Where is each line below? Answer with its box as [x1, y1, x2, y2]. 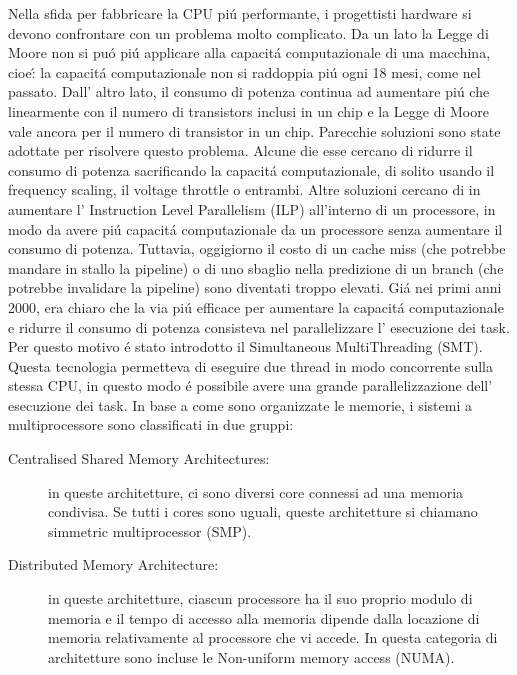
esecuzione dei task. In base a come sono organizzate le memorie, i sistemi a [8, 394, 472, 415]
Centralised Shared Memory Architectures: [8, 448, 270, 469]
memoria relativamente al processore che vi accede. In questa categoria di [48, 627, 498, 648]
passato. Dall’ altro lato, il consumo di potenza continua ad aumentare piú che [8, 81, 490, 102]
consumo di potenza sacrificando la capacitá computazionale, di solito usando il [8, 159, 495, 180]
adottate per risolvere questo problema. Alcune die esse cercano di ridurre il [8, 140, 473, 161]
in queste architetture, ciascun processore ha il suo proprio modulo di [48, 588, 473, 609]
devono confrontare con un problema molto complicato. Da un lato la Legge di [8, 22, 489, 43]
